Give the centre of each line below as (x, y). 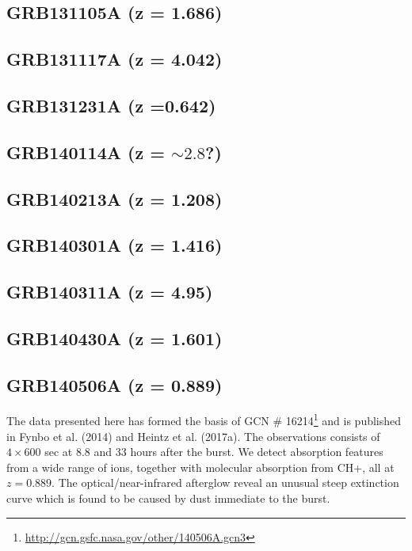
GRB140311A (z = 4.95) (110, 292)
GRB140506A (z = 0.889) (114, 384)
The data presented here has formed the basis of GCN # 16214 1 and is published (204, 420)
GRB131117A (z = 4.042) (114, 59)
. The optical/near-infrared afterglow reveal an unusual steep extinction (225, 483)
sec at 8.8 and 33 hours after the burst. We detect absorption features (214, 452)
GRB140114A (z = (86, 152)
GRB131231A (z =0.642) (111, 105)
